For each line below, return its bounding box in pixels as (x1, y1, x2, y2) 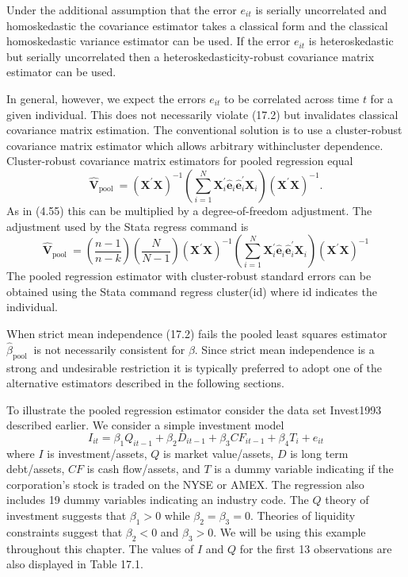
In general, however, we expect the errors (6, 90, 206, 106)
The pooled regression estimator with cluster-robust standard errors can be (6, 267, 372, 284)
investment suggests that (6, 507, 127, 524)
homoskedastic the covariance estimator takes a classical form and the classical (6, 17, 388, 33)
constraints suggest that (6, 523, 123, 540)
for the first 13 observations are (239, 540, 392, 556)
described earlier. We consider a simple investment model (6, 417, 284, 433)
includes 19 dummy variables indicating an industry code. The (6, 491, 309, 508)
